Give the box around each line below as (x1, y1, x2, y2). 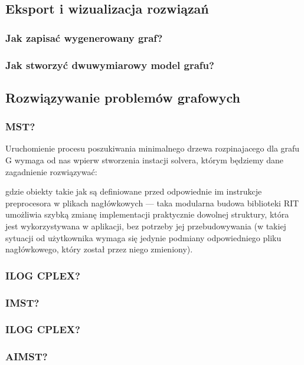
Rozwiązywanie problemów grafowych (5, 88, 240, 106)
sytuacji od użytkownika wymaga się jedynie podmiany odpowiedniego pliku (5, 231, 282, 244)
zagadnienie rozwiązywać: (5, 165, 97, 177)
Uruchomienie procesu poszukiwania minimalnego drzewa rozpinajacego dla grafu (5, 142, 300, 154)
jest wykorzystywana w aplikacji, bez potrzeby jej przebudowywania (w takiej (5, 220, 286, 232)
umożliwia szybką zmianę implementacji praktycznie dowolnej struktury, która (5, 208, 289, 221)
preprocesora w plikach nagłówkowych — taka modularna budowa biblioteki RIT (5, 196, 299, 209)
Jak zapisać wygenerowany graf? (5, 30, 163, 45)
